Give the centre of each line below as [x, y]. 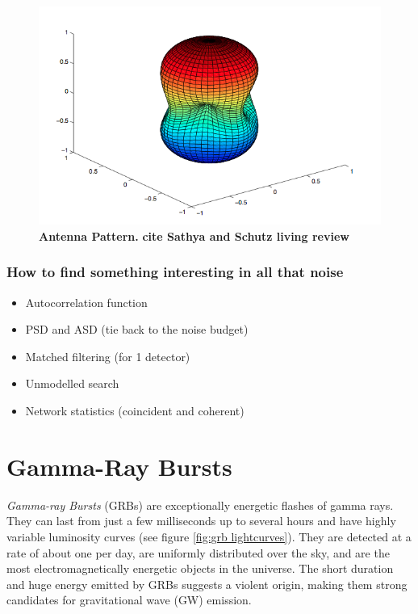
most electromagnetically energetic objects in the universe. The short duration [200, 568]
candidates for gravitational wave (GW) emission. [129, 600]
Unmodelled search [72, 383]
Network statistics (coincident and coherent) [135, 411]
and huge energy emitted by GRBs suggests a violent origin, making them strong [207, 584]
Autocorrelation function [86, 302]
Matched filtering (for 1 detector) [108, 356]
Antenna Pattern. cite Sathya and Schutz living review [194, 236]
